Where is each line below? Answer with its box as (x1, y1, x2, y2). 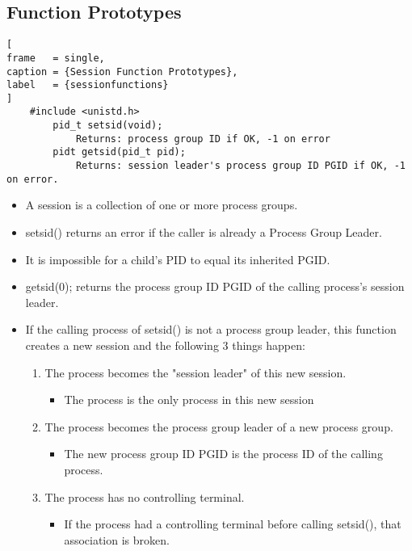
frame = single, (6, 52, 105, 64)
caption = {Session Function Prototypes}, (6, 65, 238, 78)
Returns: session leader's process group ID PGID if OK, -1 (75, 160, 406, 172)
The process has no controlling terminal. (44, 488, 245, 505)
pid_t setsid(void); (53, 120, 163, 132)
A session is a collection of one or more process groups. (25, 196, 298, 213)
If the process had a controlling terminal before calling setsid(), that (64, 515, 401, 532)
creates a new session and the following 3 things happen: (25, 336, 305, 353)
